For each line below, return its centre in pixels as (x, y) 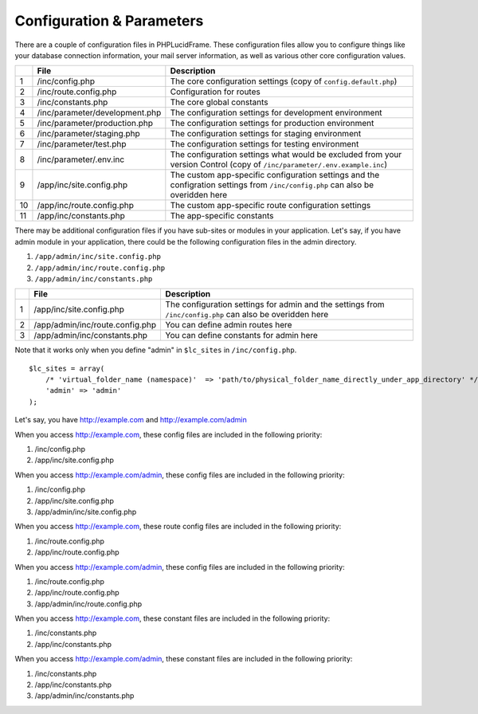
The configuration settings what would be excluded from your (286, 155)
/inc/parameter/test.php (82, 144)
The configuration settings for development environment (276, 113)
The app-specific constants (222, 216)
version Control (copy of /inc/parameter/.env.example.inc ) (279, 165)
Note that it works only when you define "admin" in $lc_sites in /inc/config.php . (156, 350)
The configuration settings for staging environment (266, 134)
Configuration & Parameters (109, 21)
